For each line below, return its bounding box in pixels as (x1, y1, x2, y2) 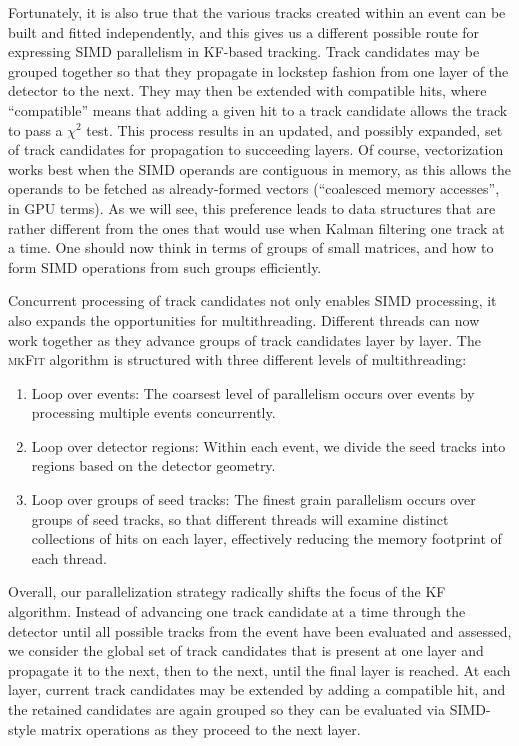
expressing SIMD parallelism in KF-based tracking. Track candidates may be (8, 41, 480, 62)
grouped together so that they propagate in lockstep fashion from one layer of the (8, 60, 509, 81)
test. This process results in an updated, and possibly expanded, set (86, 119, 503, 140)
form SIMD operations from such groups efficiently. (8, 256, 322, 277)
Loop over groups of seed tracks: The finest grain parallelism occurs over (31, 489, 476, 510)
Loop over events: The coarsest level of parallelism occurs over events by (31, 382, 475, 403)
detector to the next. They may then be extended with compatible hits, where (8, 80, 487, 101)
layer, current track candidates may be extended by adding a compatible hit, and (8, 679, 506, 700)
